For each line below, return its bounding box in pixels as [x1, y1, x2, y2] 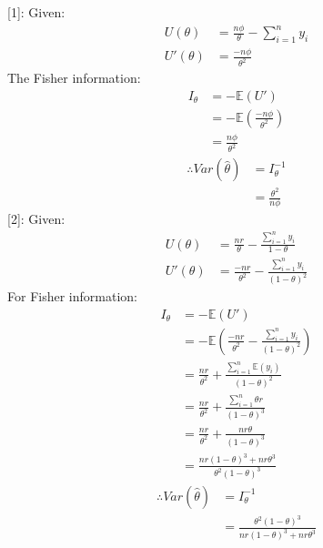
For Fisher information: [7, 287, 137, 306]
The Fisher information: [7, 68, 141, 87]
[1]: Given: [7, 3, 66, 22]
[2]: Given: [7, 209, 66, 228]
